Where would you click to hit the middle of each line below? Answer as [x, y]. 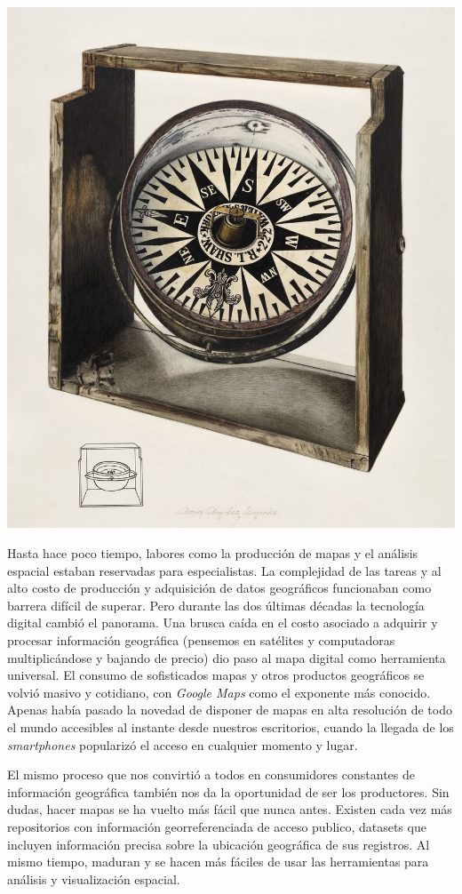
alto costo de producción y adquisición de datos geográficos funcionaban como [219, 588]
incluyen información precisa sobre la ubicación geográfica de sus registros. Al [219, 844]
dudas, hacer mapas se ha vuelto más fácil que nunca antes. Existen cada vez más [230, 809]
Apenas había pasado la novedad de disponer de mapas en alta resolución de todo [230, 710]
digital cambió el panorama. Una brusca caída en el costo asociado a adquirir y [223, 623]
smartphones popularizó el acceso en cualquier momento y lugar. [183, 744]
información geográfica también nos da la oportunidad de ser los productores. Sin [228, 791]
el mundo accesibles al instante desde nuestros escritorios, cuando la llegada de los [231, 727]
